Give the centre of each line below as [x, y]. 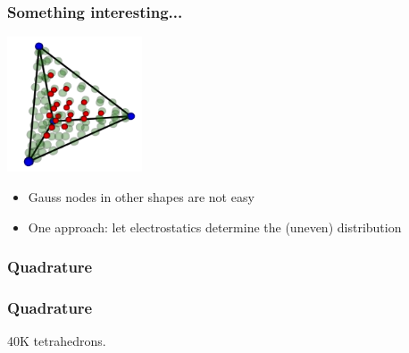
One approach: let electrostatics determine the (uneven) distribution [215, 227]
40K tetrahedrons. [57, 341]
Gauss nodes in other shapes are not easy [141, 196]
